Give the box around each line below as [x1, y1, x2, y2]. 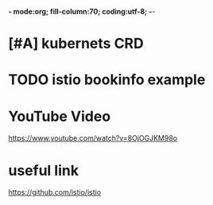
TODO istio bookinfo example [8, 71, 206, 89]
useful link [8, 161, 79, 180]
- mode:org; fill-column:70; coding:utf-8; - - [8, 7, 156, 16]
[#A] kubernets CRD [8, 35, 145, 52]
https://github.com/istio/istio [8, 188, 102, 197]
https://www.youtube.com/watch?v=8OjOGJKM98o [8, 133, 177, 143]
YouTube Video [8, 107, 111, 126]
